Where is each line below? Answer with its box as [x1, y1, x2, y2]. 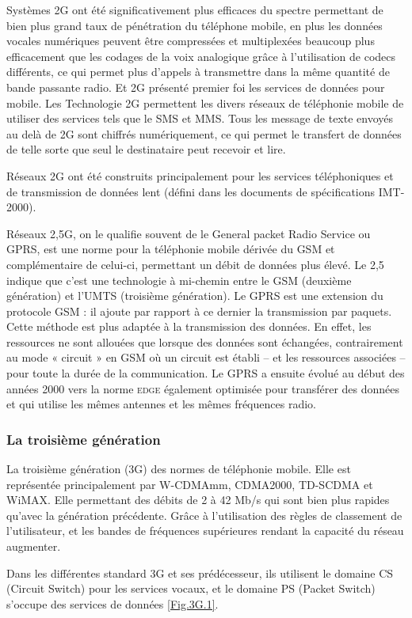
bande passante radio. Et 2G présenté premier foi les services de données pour [6, 78, 385, 95]
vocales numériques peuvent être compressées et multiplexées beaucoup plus [6, 32, 375, 49]
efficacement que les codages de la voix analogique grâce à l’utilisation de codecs [6, 47, 396, 64]
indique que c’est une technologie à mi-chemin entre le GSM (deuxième [6, 271, 352, 288]
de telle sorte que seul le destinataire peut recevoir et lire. [6, 141, 286, 157]
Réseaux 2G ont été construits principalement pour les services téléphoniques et [6, 167, 394, 184]
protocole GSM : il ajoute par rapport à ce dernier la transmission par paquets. [6, 302, 392, 319]
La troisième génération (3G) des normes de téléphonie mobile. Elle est [6, 461, 351, 477]
